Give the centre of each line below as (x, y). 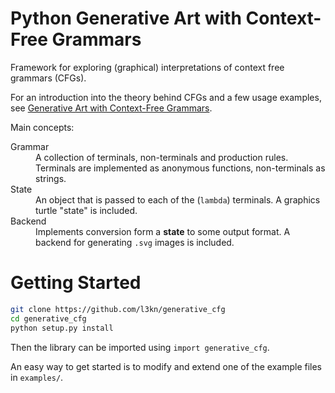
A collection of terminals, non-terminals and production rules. (162, 157)
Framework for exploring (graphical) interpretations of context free (147, 67)
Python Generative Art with (126, 18)
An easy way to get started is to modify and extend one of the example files (166, 366)
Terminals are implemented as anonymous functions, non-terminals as (180, 168)
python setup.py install (62, 328)
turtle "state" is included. (86, 210)
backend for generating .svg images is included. (135, 242)
